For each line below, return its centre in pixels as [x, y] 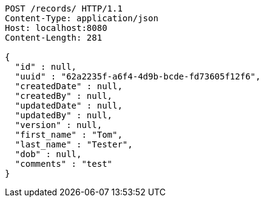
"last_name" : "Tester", [74, 144]
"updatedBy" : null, [64, 115]
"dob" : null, [48, 154]
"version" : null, [59, 125]
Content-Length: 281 [54, 38]
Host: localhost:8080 [56, 28]
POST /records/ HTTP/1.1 [64, 8]
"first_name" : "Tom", [69, 135]
